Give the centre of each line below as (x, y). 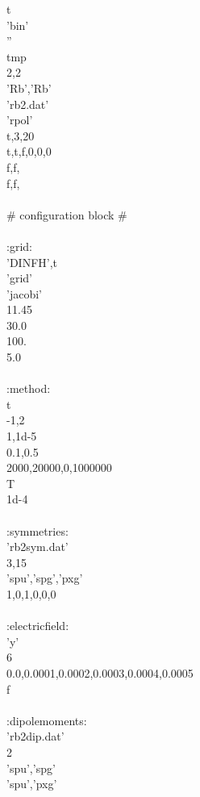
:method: (29, 388)
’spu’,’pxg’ (32, 784)
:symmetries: (37, 530)
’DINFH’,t (32, 262)
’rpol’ (20, 120)
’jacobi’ (24, 293)
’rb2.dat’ (28, 104)
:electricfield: (38, 626)
